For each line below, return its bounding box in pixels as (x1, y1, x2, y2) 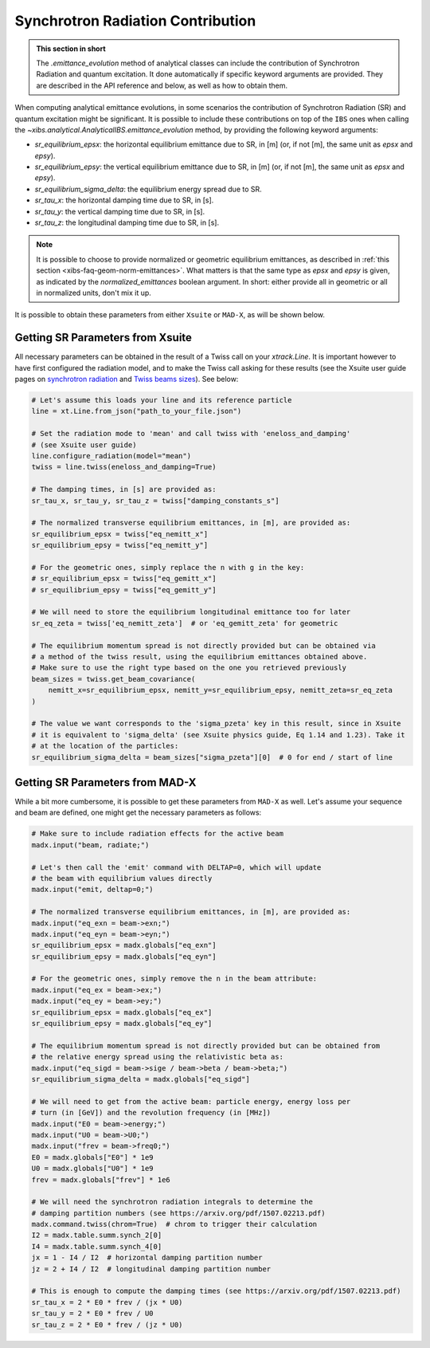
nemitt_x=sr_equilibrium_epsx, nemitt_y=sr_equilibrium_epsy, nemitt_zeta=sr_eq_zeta (48, 686, 393, 695)
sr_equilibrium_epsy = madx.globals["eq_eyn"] (31, 952, 217, 961)
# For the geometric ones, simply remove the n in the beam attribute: (31, 974, 318, 984)
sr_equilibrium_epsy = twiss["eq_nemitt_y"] (31, 540, 209, 550)
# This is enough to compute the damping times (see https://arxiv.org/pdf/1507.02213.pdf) (31, 1287, 401, 1295)
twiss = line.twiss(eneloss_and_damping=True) (31, 462, 217, 472)
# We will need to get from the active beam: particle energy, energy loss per (31, 1097, 351, 1106)
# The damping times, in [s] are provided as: (31, 485, 217, 494)
